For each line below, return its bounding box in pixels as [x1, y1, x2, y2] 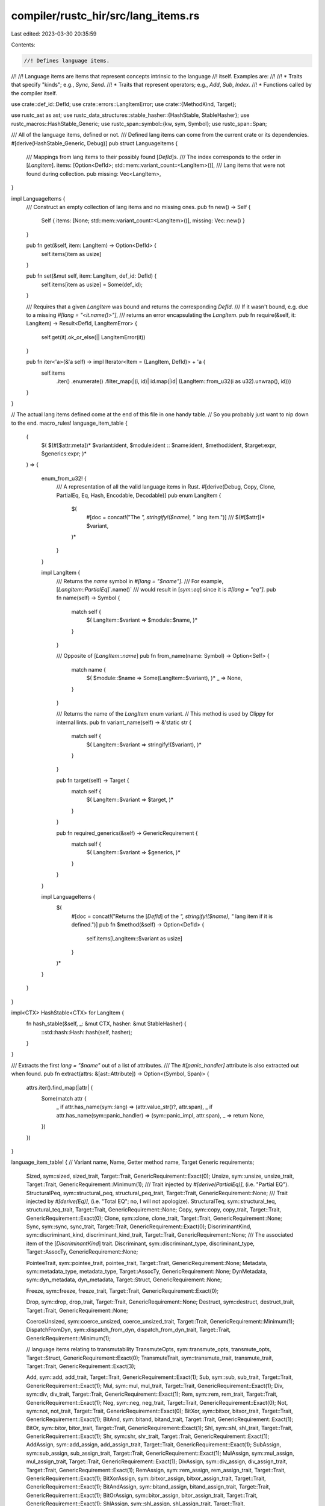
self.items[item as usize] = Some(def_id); [41, 281, 143, 288]
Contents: [11, 41, 36, 48]
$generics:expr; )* [41, 449, 87, 457]
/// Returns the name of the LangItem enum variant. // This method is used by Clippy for [56, 710, 274, 717]
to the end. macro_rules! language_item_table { [11, 419, 128, 426]
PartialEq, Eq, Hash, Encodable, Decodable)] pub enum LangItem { [56, 492, 221, 499]
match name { [71, 666, 107, 673]
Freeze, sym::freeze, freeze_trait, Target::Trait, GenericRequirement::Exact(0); [26, 1287, 219, 1295]
